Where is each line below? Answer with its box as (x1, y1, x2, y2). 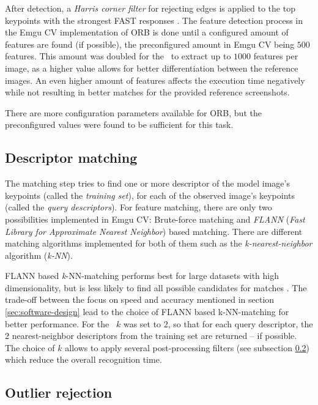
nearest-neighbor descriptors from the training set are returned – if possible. (12, 329, 297, 342)
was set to (123, 317, 161, 330)
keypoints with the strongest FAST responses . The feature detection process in (5, 13, 303, 26)
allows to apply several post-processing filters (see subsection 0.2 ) (65, 341, 310, 354)
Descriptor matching (5, 148, 138, 167)
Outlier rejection (5, 383, 113, 402)
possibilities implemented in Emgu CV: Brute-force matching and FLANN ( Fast (5, 212, 305, 225)
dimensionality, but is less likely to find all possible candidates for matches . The (5, 281, 307, 294)
